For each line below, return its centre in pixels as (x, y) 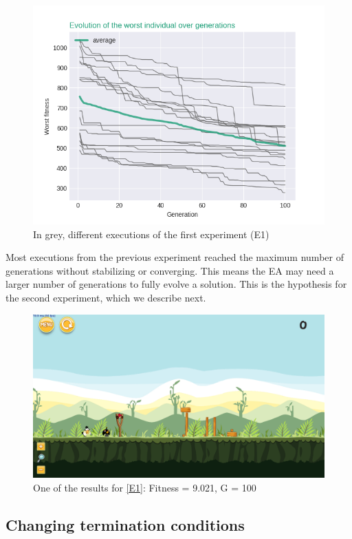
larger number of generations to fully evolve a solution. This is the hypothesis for (176, 284)
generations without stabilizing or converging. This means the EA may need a (170, 270)
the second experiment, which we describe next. (106, 297)
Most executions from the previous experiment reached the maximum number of (175, 257)
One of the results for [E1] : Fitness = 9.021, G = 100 (145, 487)
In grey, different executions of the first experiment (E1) (151, 234)
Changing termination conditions (125, 524)
